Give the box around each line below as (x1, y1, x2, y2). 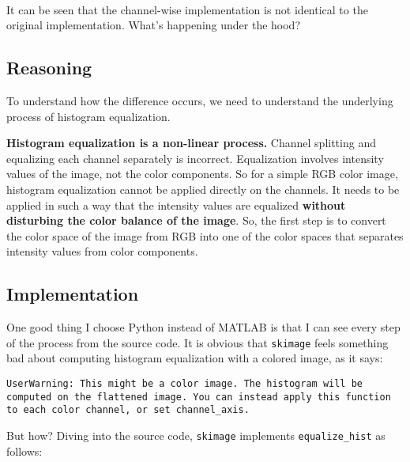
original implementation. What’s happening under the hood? (6, 17, 301, 33)
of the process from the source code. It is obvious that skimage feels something (6, 334, 389, 350)
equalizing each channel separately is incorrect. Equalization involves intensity (6, 150, 384, 166)
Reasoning (6, 55, 92, 80)
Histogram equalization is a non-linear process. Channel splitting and (6, 134, 376, 151)
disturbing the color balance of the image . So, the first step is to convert (6, 212, 386, 229)
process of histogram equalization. (6, 108, 171, 124)
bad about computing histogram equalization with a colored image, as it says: (6, 350, 383, 366)
